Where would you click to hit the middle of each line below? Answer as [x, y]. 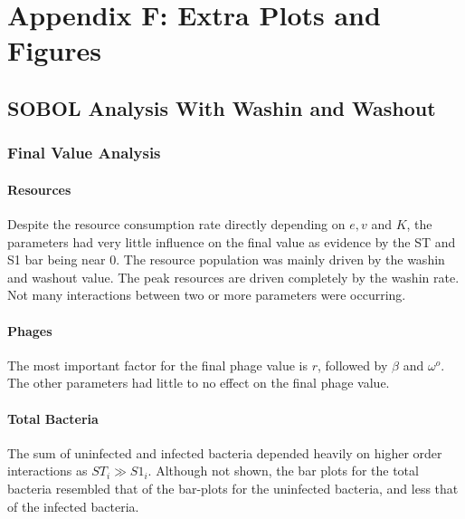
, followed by [353, 365]
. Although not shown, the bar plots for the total [283, 471]
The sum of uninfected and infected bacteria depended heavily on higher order [225, 452]
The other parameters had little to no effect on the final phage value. [199, 383]
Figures [54, 50]
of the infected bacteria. [73, 506]
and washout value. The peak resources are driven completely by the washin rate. [233, 277]
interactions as [47, 471]
